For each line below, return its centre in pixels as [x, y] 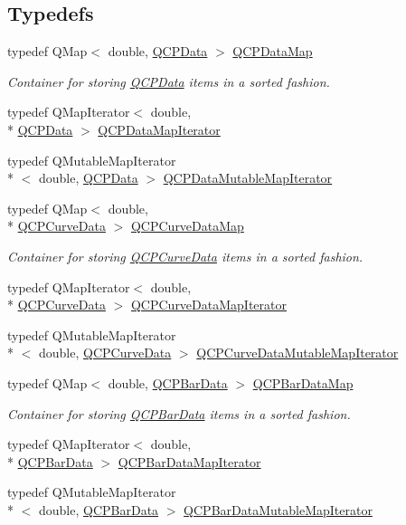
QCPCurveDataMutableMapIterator [297, 353]
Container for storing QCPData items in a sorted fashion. [169, 81]
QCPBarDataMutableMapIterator [278, 509]
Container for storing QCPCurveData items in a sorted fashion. [185, 256]
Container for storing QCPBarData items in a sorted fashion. [179, 413]
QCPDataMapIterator [159, 129]
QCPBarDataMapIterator [189, 461]
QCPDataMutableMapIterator [248, 178]
